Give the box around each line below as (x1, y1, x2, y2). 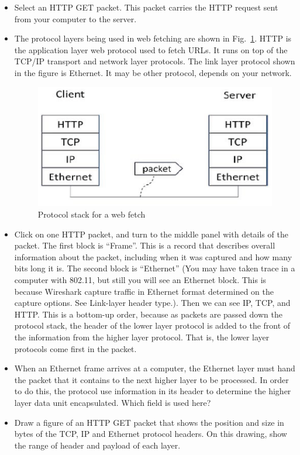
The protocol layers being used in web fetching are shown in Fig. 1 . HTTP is (14, 32, 292, 44)
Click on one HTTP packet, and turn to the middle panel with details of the (14, 227, 288, 240)
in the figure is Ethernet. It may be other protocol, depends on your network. (14, 66, 292, 78)
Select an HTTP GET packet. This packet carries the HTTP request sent (14, 1, 278, 13)
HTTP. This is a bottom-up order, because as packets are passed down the (14, 308, 282, 320)
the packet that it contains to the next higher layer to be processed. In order (14, 373, 289, 385)
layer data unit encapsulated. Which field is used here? (14, 396, 211, 408)
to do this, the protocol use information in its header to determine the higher (14, 385, 291, 397)
